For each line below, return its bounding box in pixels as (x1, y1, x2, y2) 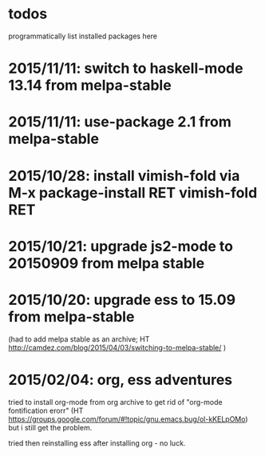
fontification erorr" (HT (8, 406, 84, 415)
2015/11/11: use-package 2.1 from (8, 113, 231, 131)
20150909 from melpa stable (8, 254, 205, 272)
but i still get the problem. (8, 422, 93, 432)
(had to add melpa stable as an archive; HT (8, 334, 150, 344)
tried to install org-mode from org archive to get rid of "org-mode (8, 397, 223, 406)
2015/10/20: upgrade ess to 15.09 (8, 290, 236, 309)
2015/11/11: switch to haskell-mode (8, 59, 243, 78)
